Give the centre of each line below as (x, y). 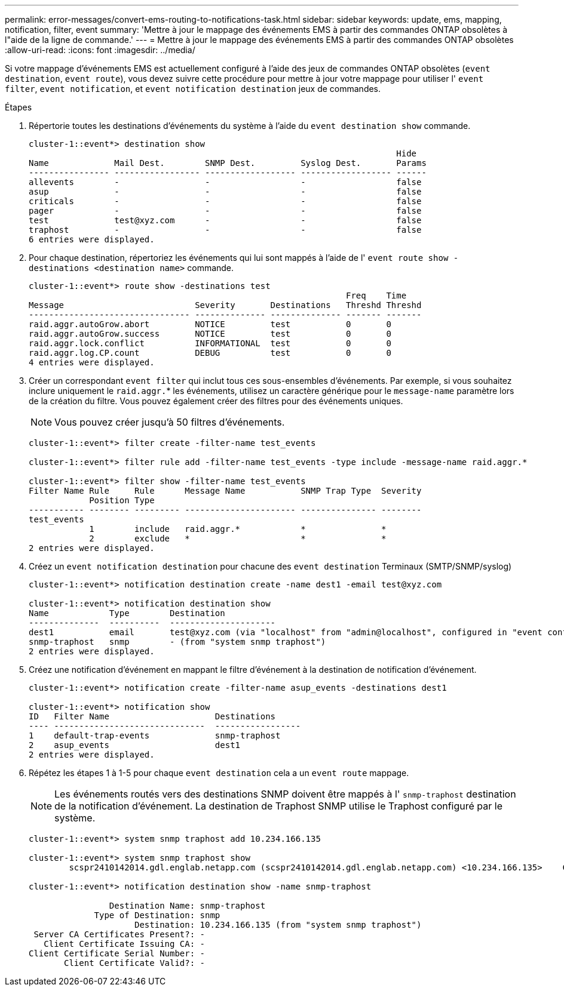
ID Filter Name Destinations (152, 716)
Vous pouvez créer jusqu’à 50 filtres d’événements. (170, 422)
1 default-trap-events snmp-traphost (155, 735)
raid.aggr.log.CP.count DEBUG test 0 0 (210, 353)
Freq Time (376, 296)
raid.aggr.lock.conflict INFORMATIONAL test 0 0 (210, 343)
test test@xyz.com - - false (225, 220)
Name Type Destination (127, 613)
